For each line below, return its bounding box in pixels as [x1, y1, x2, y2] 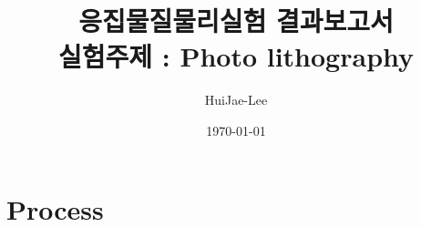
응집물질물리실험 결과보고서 [78, 2, 394, 39]
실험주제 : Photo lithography [57, 37, 415, 75]
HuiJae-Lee [204, 90, 268, 109]
